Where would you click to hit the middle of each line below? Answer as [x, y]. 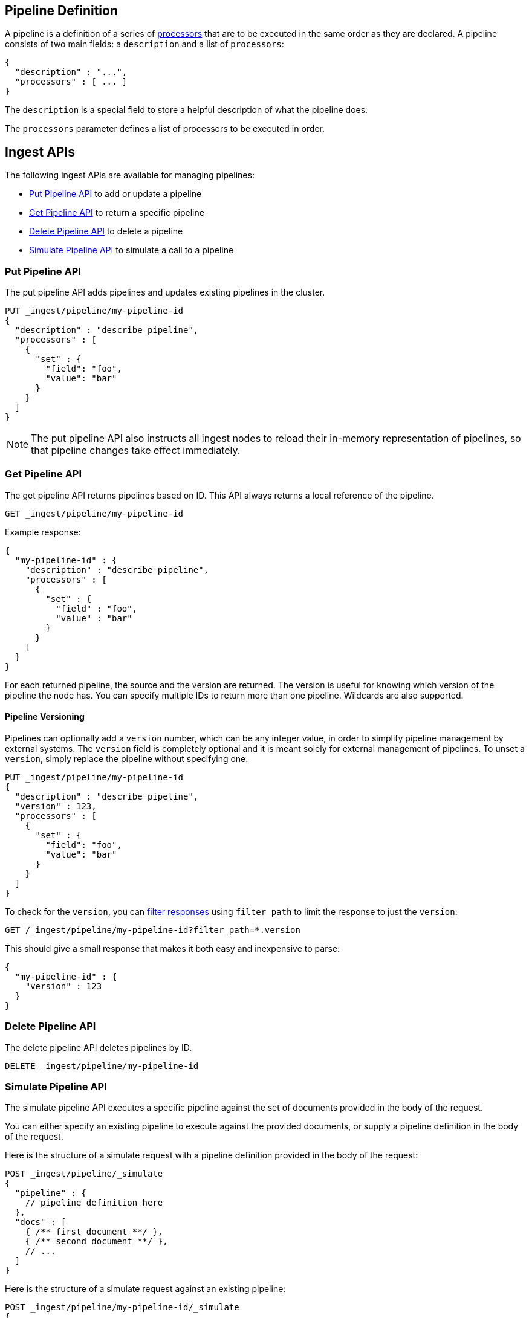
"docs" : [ [41, 1222]
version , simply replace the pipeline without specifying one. [127, 758]
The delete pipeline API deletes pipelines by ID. [99, 1047]
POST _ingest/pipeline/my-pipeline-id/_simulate [122, 1307]
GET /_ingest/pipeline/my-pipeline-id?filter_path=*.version [153, 930]
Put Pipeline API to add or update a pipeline [115, 194]
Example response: [43, 532]
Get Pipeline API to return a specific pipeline [117, 213]
